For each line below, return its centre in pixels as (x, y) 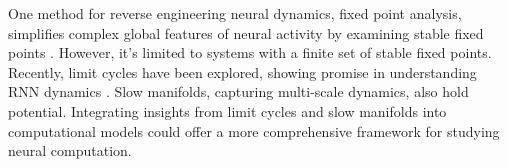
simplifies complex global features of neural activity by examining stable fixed (246, 32)
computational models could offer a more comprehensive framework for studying (254, 130)
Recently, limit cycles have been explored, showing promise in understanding (242, 71)
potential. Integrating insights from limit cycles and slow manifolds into (227, 110)
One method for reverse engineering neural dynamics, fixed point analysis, (235, 13)
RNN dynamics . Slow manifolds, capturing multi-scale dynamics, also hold (238, 91)
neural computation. (70, 150)
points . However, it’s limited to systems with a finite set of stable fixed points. (250, 52)
